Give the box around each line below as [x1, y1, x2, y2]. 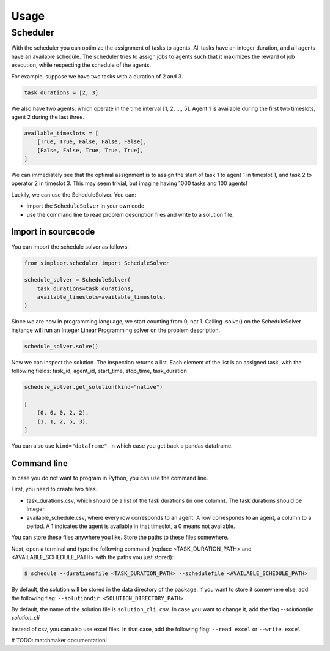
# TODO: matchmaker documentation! [11, 637, 107, 644]
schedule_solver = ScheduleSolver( [24, 276, 131, 284]
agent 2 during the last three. [11, 113, 85, 121]
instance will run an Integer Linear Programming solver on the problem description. [11, 326, 220, 334]
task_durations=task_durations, [37, 285, 134, 292]
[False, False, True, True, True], [37, 147, 144, 154]
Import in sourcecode [11, 227, 95, 237]
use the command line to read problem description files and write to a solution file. [26, 211, 234, 218]
